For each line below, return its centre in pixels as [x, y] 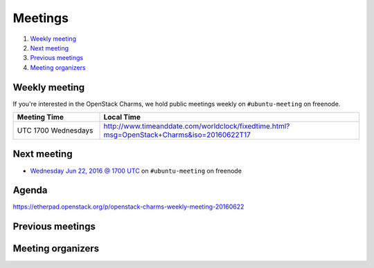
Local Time [122, 117]
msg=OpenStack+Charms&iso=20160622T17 [177, 135]
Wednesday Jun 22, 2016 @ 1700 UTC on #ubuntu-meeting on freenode [136, 171]
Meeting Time [40, 117]
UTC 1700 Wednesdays [55, 131]
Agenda [30, 190]
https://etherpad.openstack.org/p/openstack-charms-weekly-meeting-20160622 [128, 207]
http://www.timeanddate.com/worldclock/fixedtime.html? [197, 126]
